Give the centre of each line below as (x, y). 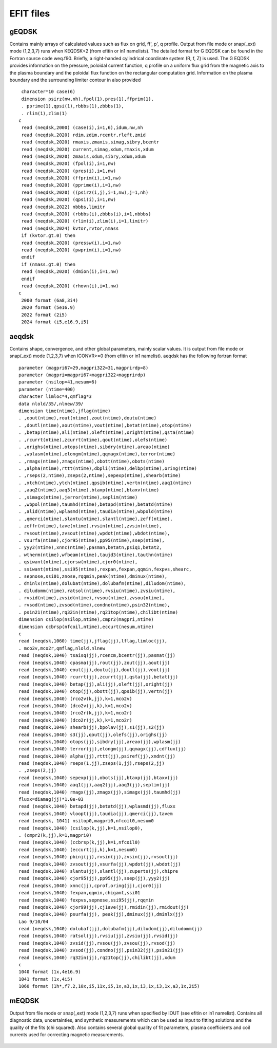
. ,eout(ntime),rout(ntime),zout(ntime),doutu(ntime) (87, 418)
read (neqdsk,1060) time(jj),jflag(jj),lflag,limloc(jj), (93, 641)
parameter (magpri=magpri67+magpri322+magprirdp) (82, 375)
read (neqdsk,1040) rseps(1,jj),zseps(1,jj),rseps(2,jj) (92, 764)
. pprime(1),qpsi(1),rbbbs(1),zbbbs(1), (73, 106)
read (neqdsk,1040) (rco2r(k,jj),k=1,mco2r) (76, 713)
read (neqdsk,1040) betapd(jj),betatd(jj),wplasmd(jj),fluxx (97, 806)
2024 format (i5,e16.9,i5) (55, 322)
